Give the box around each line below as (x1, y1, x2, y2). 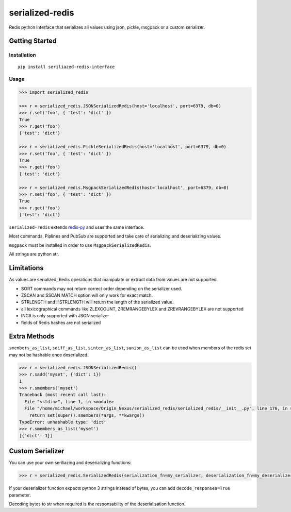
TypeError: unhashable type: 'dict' (19, 419, 107, 425)
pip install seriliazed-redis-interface (17, 64, 115, 69)
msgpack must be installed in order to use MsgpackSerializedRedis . (9, 242, 151, 248)
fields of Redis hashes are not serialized (21, 320, 101, 325)
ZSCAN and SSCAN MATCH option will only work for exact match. (21, 292, 153, 298)
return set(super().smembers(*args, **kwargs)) (29, 412, 145, 418)
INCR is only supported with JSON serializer (21, 313, 109, 319)
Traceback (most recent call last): (19, 392, 107, 398)
